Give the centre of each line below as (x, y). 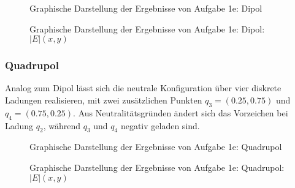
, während (62, 125)
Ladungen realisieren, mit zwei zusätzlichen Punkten (104, 100)
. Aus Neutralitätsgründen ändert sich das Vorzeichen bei (181, 112)
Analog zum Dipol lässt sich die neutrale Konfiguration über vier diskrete (143, 88)
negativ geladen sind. (160, 125)
